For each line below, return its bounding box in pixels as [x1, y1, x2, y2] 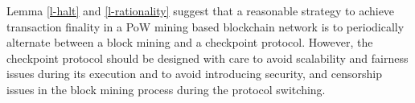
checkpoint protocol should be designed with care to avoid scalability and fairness [6, 49, 409, 66]
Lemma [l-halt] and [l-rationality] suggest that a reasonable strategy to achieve [6, 2, 395, 19]
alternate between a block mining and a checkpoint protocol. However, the [6, 34, 373, 51]
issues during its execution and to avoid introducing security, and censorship [6, 65, 383, 82]
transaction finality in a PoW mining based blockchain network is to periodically [6, 18, 405, 35]
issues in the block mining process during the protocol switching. [6, 80, 326, 97]
